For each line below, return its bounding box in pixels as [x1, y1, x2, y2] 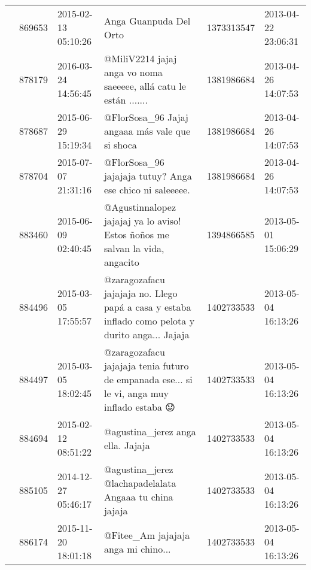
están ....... [103, 93, 148, 107]
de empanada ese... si [103, 372, 193, 386]
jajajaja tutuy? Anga [103, 169, 192, 183]
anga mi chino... [103, 541, 171, 556]
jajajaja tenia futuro [103, 359, 189, 372]
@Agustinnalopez [103, 200, 176, 214]
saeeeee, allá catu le [103, 79, 186, 93]
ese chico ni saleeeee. [103, 183, 190, 196]
